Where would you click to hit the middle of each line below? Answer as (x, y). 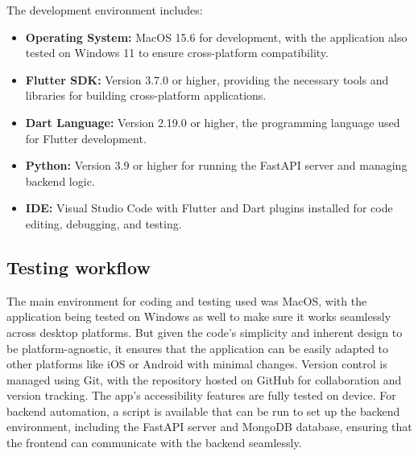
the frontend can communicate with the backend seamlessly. (154, 443)
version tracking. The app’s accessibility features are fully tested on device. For (201, 395)
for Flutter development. (86, 138)
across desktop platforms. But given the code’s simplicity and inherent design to (205, 332)
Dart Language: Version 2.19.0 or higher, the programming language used (213, 122)
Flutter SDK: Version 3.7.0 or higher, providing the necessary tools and (207, 79)
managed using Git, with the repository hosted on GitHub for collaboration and (204, 379)
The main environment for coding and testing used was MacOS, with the (187, 300)
